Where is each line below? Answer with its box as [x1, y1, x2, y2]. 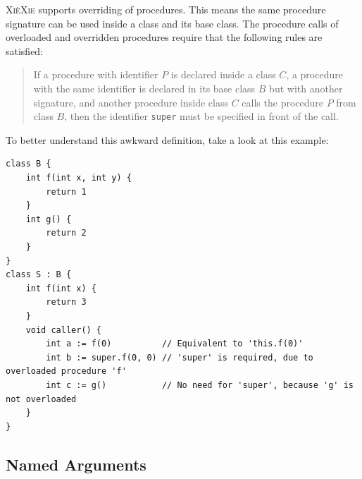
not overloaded [6, 394, 77, 404]
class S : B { [6, 269, 72, 280]
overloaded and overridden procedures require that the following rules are [6, 30, 323, 44]
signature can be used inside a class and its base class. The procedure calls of [6, 16, 339, 30]
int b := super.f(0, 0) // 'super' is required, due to [46, 352, 313, 363]
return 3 [46, 297, 87, 308]
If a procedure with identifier [33, 67, 158, 82]
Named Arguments [6, 453, 146, 475]
